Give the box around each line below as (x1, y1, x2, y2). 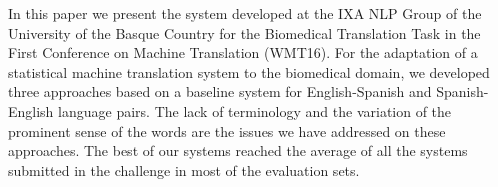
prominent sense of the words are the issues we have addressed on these (8, 120, 446, 141)
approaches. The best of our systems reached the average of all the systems (8, 140, 468, 161)
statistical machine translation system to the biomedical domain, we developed (8, 61, 490, 82)
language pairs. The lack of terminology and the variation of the (58, 100, 452, 121)
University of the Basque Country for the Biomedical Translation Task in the (8, 22, 481, 43)
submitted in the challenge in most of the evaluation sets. (8, 159, 360, 180)
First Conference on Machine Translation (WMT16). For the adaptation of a (8, 42, 478, 63)
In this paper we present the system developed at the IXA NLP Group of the (8, 3, 482, 23)
